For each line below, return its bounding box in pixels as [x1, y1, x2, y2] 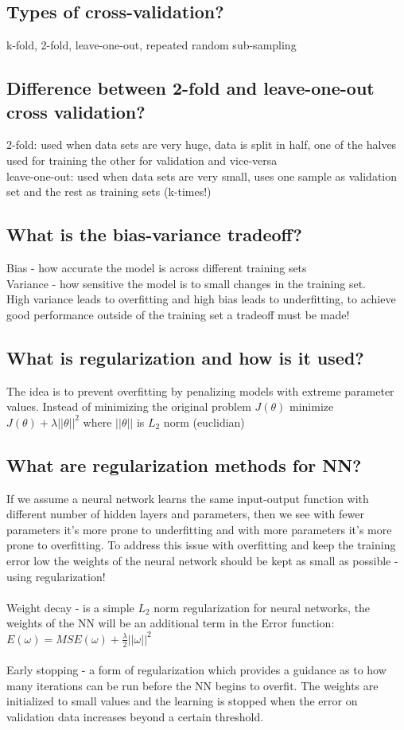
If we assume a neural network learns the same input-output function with [6, 490, 369, 506]
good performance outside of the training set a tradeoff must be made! [6, 306, 350, 322]
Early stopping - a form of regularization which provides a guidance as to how [6, 662, 387, 678]
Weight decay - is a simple [6, 599, 134, 615]
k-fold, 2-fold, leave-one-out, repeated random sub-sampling [6, 37, 297, 53]
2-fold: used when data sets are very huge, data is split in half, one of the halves [6, 136, 397, 153]
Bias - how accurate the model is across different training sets [6, 259, 307, 275]
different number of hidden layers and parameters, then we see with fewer [6, 506, 364, 522]
